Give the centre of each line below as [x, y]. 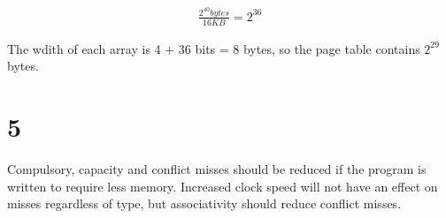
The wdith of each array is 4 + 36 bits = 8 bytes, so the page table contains [214, 48]
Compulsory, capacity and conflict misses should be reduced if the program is [217, 169]
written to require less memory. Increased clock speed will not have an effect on [223, 186]
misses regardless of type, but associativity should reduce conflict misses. [204, 203]
